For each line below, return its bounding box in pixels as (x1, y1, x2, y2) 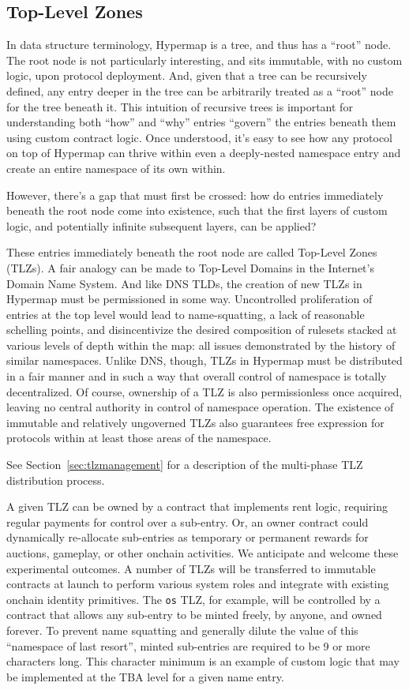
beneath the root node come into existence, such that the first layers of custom (6, 202, 388, 219)
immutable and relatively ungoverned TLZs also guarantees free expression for (6, 414, 385, 430)
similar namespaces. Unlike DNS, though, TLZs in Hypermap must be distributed (6, 352, 403, 369)
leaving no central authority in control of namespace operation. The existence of (6, 399, 394, 415)
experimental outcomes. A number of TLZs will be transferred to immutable (6, 560, 376, 576)
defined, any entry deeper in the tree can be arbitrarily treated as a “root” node (6, 82, 394, 99)
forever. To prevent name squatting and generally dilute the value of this (6, 622, 358, 639)
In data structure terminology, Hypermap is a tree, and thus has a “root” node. (6, 36, 392, 53)
